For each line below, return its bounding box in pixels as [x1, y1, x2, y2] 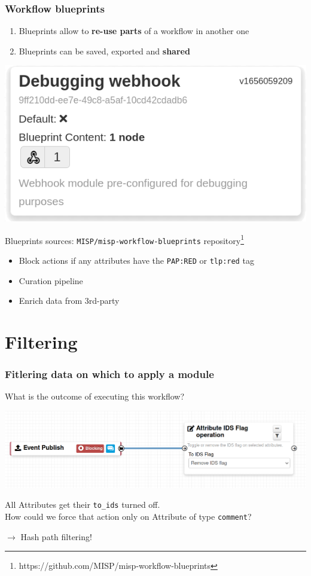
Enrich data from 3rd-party [19, 294, 120, 307]
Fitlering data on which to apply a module [5, 367, 214, 382]
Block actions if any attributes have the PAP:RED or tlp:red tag [19, 254, 254, 267]
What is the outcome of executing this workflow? [5, 390, 185, 403]
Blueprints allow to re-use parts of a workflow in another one [19, 25, 249, 37]
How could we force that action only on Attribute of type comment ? [5, 510, 252, 522]
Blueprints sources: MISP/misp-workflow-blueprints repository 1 [5, 232, 245, 246]
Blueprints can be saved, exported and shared [19, 44, 190, 57]
